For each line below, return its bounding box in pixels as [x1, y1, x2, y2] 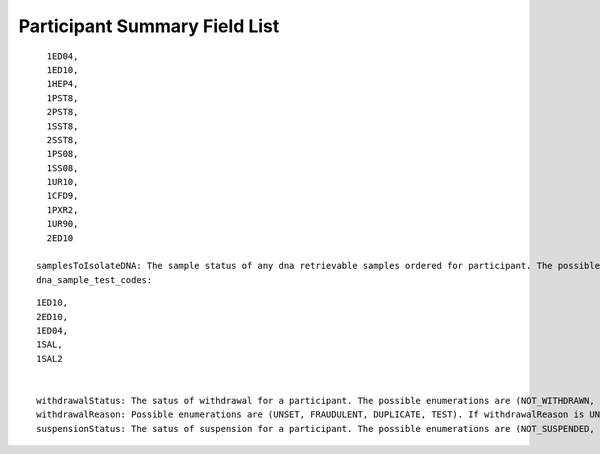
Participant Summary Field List [18, 15, 280, 37]
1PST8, [46, 92, 79, 104]
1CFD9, [46, 190, 79, 202]
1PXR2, [46, 204, 79, 215]
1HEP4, [46, 78, 79, 90]
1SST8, [46, 120, 79, 132]
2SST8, [46, 134, 79, 145]
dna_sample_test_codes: [36, 274, 153, 285]
